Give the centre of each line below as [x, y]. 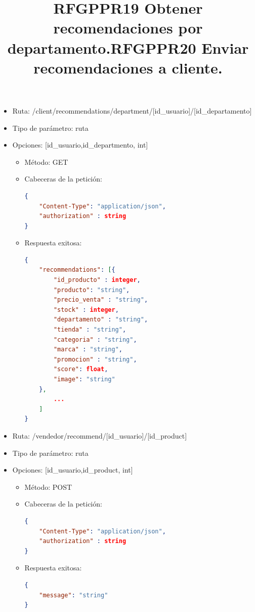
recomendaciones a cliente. [128, 67]
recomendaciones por [128, 28]
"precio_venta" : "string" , [101, 300]
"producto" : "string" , [92, 290]
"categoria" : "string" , [95, 339]
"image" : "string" [84, 379]
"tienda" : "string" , [90, 330]
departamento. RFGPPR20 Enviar [128, 47]
